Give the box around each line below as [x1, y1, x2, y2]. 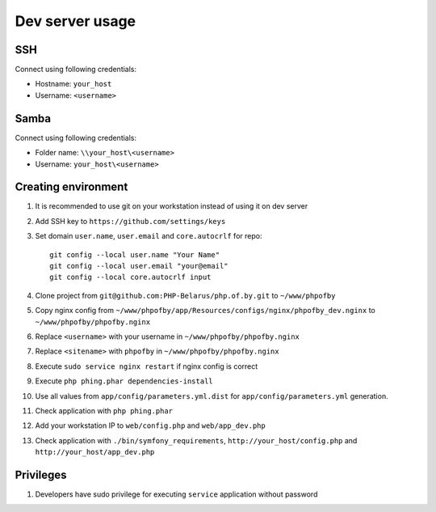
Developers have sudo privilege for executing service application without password [35, 489, 318, 499]
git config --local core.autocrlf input [49, 273, 212, 282]
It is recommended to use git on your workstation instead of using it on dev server [35, 201, 308, 211]
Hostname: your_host [35, 79, 112, 89]
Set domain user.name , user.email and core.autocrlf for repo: [35, 231, 262, 241]
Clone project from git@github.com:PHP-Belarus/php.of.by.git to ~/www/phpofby [35, 290, 336, 300]
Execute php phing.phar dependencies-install [35, 376, 213, 386]
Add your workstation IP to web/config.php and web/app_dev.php [35, 421, 266, 430]
